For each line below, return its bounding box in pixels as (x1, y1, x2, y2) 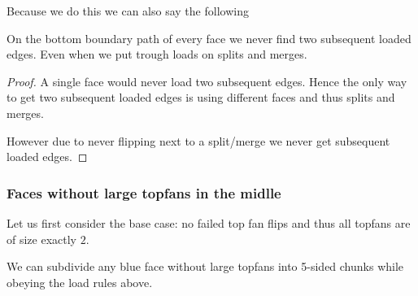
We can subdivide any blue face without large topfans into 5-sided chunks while (7, 258, 404, 275)
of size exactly (7, 230, 77, 247)
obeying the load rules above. (7, 273, 153, 290)
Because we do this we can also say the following (7, 2, 249, 19)
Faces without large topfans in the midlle (7, 182, 281, 202)
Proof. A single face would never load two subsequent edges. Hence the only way (7, 72, 407, 89)
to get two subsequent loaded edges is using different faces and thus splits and (7, 89, 395, 106)
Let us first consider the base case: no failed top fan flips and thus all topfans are (7, 214, 411, 231)
